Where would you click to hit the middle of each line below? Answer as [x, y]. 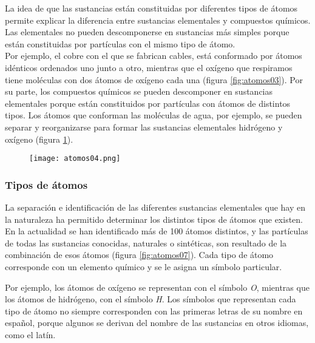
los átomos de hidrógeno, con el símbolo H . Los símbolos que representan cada [151, 299]
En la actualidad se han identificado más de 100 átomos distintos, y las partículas [157, 231]
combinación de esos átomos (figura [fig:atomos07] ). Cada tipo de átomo [139, 255]
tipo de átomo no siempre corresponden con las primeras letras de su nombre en [154, 311]
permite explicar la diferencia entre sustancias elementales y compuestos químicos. [158, 20]
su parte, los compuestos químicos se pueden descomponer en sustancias [139, 91]
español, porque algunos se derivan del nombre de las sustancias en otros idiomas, [157, 323]
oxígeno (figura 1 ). [39, 139]
